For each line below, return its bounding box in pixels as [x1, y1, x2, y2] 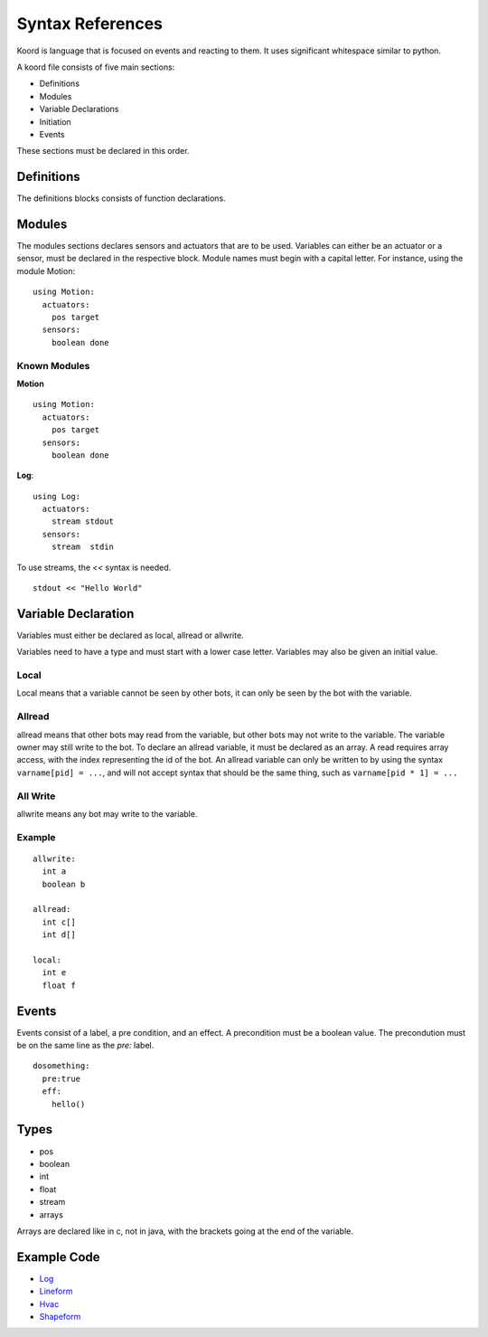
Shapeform [39, 1311, 81, 1322]
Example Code [16, 1249, 100, 1265]
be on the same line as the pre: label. [16, 1040, 155, 1051]
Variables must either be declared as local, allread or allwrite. [16, 630, 244, 640]
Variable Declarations [39, 104, 119, 115]
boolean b [42, 878, 86, 889]
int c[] [42, 916, 76, 927]
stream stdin [51, 542, 115, 552]
